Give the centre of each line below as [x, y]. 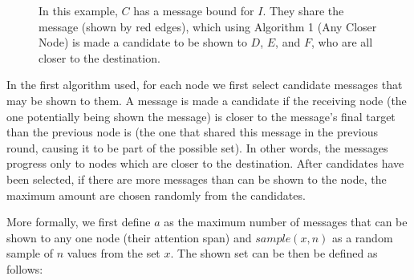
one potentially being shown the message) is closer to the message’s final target [201, 116]
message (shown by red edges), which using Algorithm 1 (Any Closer [208, 26]
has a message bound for [194, 10]
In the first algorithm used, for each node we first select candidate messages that [205, 85]
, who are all [342, 42]
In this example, [78, 10]
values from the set [114, 253]
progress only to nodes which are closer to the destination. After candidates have [205, 163]
